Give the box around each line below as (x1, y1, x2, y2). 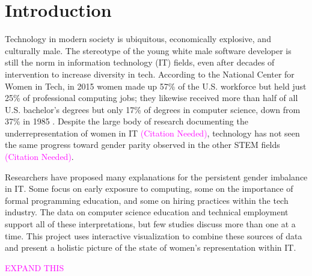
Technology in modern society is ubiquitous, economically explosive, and (5, 32, 271, 45)
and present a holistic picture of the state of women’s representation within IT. (5, 241, 296, 254)
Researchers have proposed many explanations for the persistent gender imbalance (5, 170, 308, 183)
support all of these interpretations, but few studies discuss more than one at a (5, 218, 296, 230)
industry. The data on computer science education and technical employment (5, 206, 289, 218)
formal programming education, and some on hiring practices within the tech (5, 194, 289, 206)
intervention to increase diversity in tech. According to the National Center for (5, 67, 295, 80)
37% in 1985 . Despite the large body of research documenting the (5, 115, 248, 127)
